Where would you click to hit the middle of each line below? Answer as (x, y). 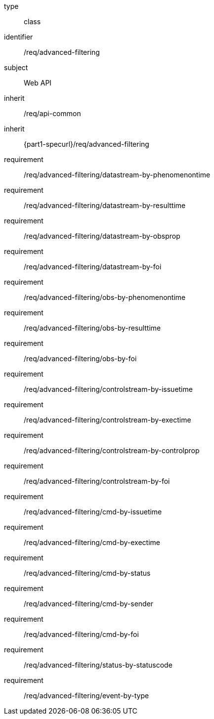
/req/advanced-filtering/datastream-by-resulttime (105, 205)
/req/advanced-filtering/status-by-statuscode (98, 665)
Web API (38, 83)
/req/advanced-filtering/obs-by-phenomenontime (105, 297)
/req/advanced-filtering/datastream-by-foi (93, 267)
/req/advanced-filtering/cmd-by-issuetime (93, 512)
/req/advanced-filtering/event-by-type (86, 696)
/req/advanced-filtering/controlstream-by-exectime (107, 420)
